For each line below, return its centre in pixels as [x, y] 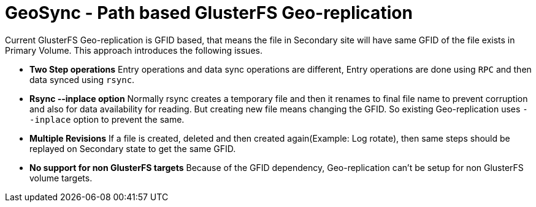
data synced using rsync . [82, 79]
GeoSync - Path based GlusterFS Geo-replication [209, 13]
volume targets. [61, 178]
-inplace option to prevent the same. [107, 119]
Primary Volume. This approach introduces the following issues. [134, 50]
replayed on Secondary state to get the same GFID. [133, 148]
